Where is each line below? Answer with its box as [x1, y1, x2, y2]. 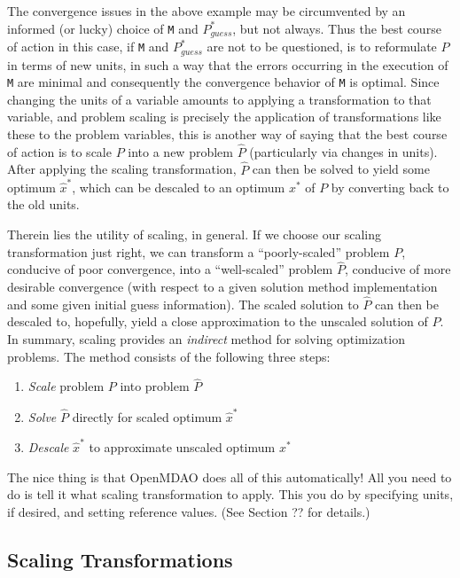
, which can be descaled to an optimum [72, 177, 285, 196]
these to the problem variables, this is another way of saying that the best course [7, 124, 448, 143]
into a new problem [128, 142, 233, 160]
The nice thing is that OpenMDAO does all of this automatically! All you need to [7, 467, 452, 486]
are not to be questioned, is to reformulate [207, 37, 437, 56]
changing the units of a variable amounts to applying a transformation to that [7, 90, 432, 108]
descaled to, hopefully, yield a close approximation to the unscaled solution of [7, 312, 428, 331]
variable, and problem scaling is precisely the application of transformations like [7, 107, 441, 126]
